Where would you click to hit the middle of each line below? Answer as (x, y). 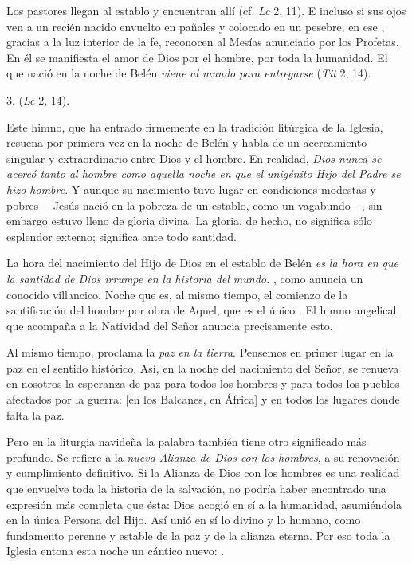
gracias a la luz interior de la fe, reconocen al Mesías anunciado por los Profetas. (203, 42)
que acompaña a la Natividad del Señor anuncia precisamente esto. (170, 325)
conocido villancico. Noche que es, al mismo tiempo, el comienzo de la (177, 294)
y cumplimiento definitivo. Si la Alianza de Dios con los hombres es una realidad (203, 473)
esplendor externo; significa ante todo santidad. (122, 236)
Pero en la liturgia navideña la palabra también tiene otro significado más (186, 442)
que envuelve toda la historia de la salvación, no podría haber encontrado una (196, 489)
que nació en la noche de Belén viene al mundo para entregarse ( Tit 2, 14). (189, 73)
